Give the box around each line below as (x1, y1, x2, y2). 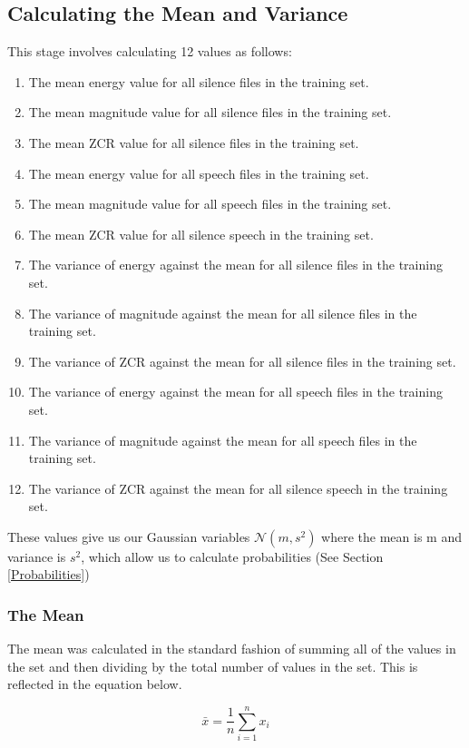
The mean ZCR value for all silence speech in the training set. (28, 224, 374, 243)
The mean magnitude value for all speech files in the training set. (28, 194, 392, 213)
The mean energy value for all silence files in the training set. (28, 72, 369, 91)
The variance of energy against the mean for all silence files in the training (28, 255, 443, 274)
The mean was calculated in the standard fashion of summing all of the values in (7, 639, 456, 658)
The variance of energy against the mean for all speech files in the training (28, 382, 443, 401)
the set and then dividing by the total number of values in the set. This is (7, 656, 418, 675)
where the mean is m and (321, 527, 462, 546)
